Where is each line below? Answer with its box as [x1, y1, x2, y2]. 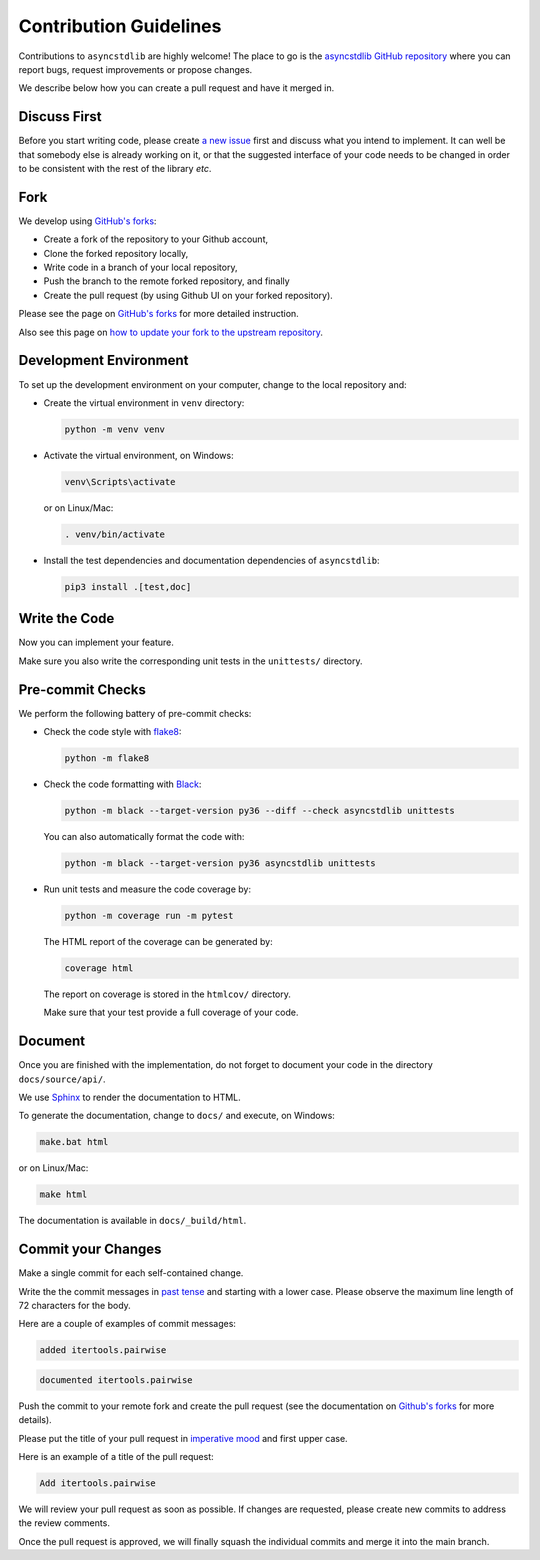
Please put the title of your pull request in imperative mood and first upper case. [18, 1432, 349, 1444]
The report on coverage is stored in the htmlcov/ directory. [43, 988, 292, 1000]
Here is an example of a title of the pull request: [18, 1451, 214, 1463]
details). [18, 1414, 52, 1426]
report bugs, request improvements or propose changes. [18, 63, 253, 75]
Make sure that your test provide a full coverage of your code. [43, 1006, 299, 1019]
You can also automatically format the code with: [43, 830, 245, 842]
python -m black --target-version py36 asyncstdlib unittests [64, 857, 376, 869]
